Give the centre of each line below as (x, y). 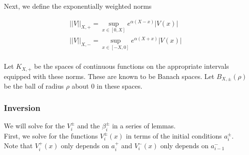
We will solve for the (34, 125)
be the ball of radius (34, 86)
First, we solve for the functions (51, 135)
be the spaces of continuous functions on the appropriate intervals (132, 66)
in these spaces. (120, 86)
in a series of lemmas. (144, 125)
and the (88, 125)
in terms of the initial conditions (174, 135)
